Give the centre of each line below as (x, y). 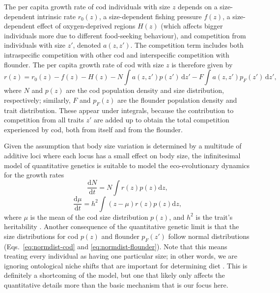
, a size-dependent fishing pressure (150, 16)
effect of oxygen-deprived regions (86, 26)
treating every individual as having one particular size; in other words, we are (121, 256)
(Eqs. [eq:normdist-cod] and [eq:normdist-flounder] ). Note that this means (116, 246)
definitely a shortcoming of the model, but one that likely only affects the (114, 275)
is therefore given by (202, 64)
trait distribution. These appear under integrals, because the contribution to (119, 110)
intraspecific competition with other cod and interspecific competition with (117, 54)
